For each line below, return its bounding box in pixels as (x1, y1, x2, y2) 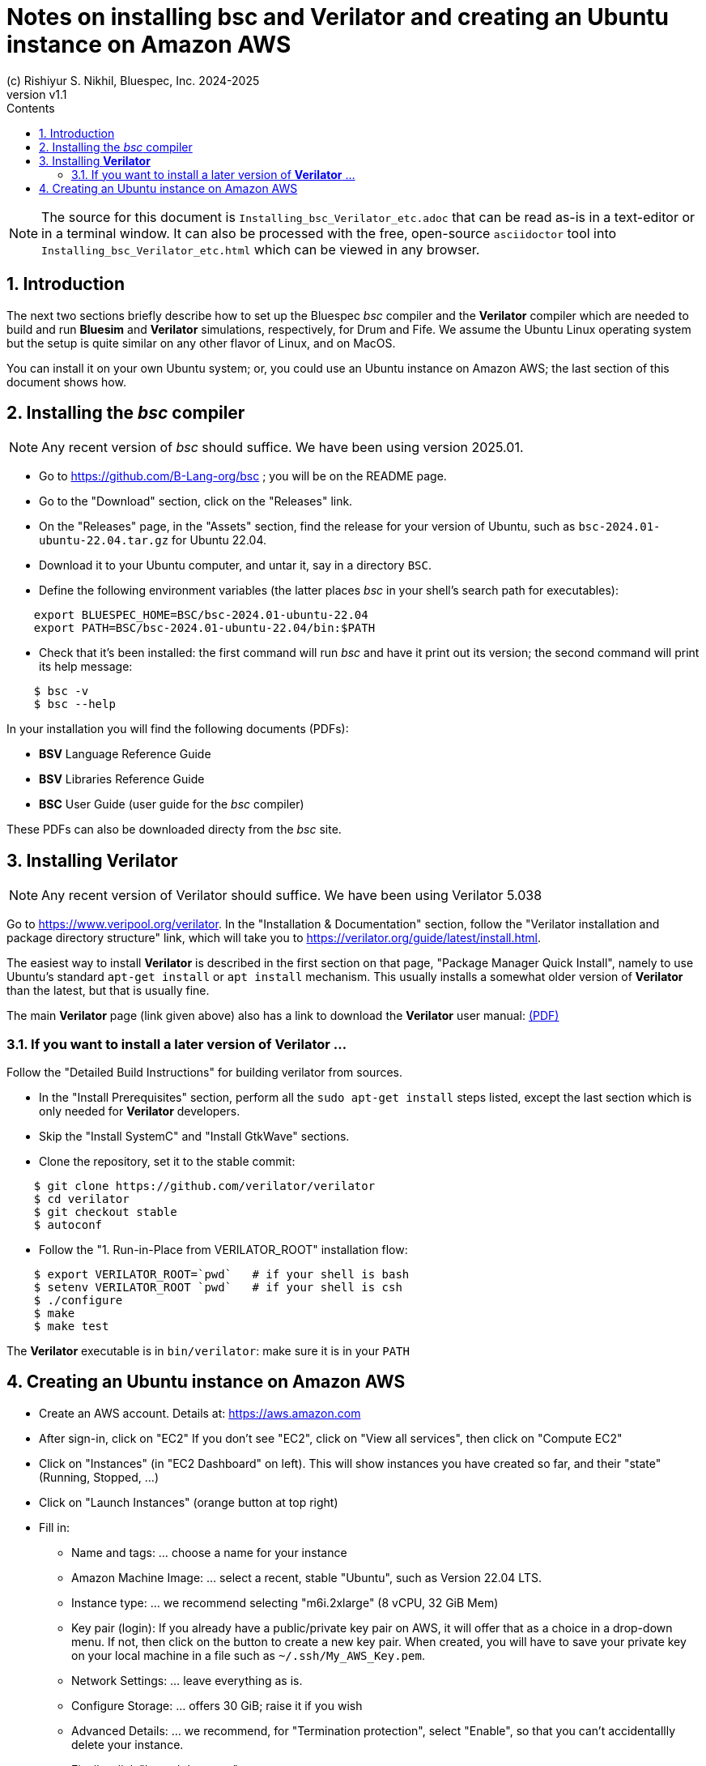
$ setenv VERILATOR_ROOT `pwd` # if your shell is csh (33, 1281, 402, 1295)
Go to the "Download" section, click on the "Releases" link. (39, 494, 353, 509)
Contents (6, 100, 55, 115)
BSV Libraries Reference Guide (39, 772, 205, 787)
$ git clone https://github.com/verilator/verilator (33, 1179, 376, 1193)
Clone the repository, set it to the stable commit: (39, 1154, 296, 1169)
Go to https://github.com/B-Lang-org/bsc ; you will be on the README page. (39, 469, 447, 484)
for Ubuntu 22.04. (172, 533, 266, 548)
